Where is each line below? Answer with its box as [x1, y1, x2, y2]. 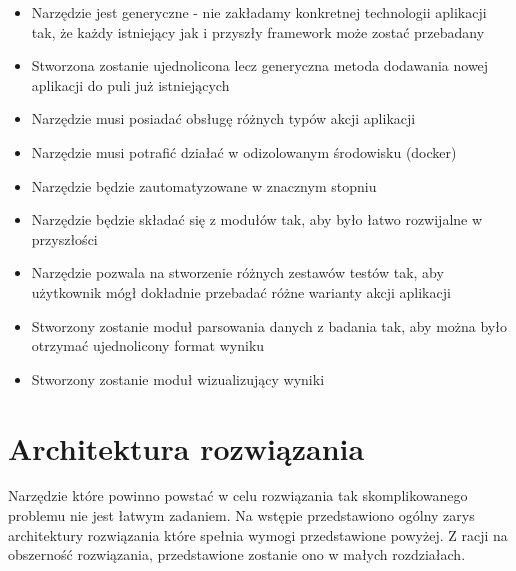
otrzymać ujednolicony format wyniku [31, 335, 265, 356]
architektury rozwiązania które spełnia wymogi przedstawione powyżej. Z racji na [8, 524, 508, 545]
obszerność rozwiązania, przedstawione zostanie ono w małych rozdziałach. [8, 544, 466, 565]
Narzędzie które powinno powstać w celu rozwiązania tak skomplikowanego [8, 485, 468, 506]
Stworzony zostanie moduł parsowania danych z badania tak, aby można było [31, 315, 507, 336]
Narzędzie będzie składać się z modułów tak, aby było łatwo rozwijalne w [31, 209, 483, 230]
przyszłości [31, 228, 98, 249]
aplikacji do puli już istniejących [31, 74, 230, 95]
